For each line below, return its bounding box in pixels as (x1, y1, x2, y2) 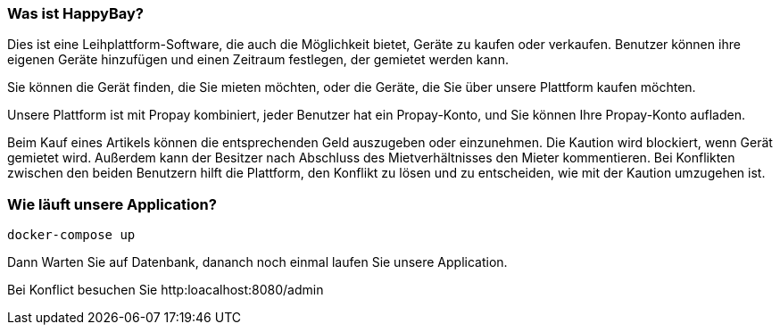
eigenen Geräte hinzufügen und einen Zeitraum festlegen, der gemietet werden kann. (7, 52, 509, 68)
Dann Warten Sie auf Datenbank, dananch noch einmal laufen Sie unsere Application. (7, 254, 508, 270)
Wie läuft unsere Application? (7, 195, 217, 213)
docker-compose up (7, 228, 136, 243)
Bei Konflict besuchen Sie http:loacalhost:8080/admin (7, 282, 324, 298)
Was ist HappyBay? (7, 4, 145, 22)
